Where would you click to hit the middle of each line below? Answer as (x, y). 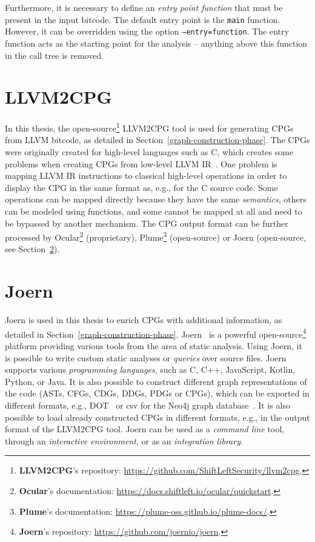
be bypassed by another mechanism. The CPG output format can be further (147, 223)
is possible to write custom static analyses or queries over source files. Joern (146, 357)
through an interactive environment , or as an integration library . (124, 440)
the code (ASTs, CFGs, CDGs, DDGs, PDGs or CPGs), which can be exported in (157, 393)
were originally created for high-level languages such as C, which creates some (149, 152)
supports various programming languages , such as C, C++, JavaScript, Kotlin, (150, 370)
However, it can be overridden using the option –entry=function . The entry (147, 31)
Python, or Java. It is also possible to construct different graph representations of (156, 381)
